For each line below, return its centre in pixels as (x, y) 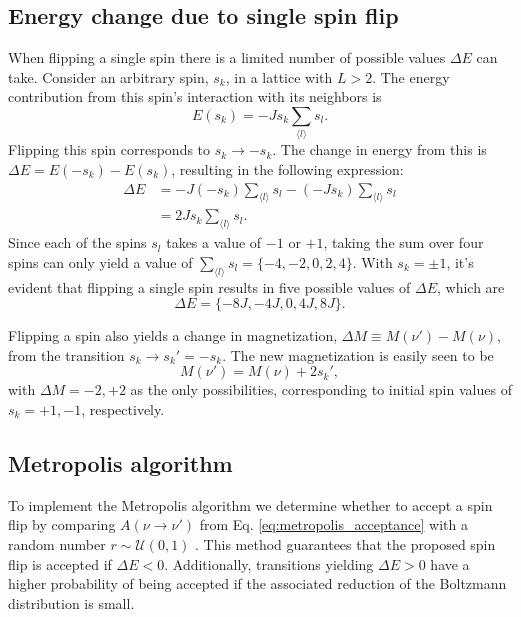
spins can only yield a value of (100, 261)
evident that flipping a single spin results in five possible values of (209, 286)
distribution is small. (71, 602)
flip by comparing (62, 524)
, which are (471, 286)
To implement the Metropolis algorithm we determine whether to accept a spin (250, 504)
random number (57, 543)
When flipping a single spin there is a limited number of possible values (227, 57)
